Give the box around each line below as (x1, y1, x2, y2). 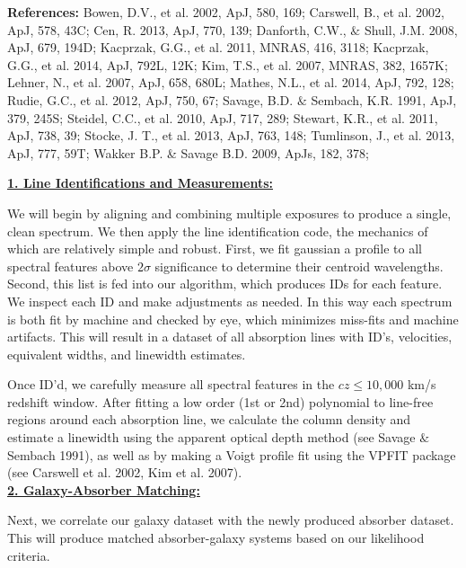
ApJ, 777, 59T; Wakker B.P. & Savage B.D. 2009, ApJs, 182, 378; (7, 143, 370, 162)
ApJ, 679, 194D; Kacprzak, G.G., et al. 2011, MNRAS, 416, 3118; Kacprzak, (7, 38, 429, 57)
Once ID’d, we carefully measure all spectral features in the (7, 375, 335, 394)
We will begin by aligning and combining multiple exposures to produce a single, (7, 203, 452, 222)
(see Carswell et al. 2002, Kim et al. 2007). (7, 463, 242, 482)
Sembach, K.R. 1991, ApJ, (311, 90, 457, 109)
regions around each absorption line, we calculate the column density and (7, 410, 411, 429)
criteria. (7, 546, 50, 564)
